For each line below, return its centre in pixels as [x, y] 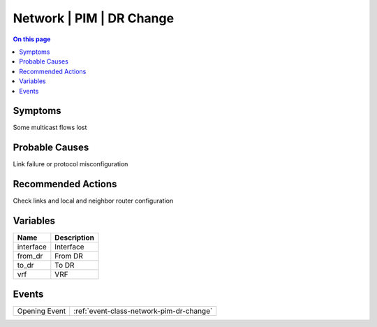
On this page [32, 39]
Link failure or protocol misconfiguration [71, 164]
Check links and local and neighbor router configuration [93, 201]
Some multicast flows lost [50, 128]
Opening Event [42, 311]
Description [74, 238]
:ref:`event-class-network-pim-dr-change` [143, 311]
